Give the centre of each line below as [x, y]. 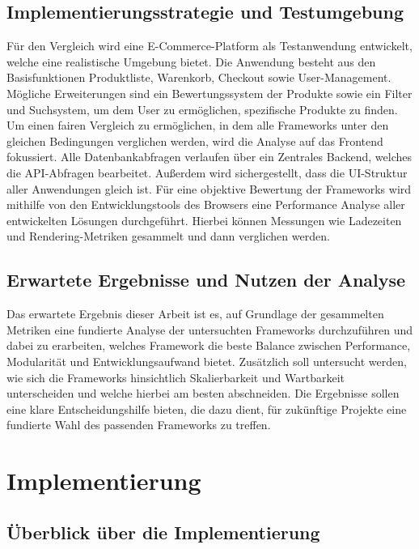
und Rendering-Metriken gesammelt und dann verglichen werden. [168, 236]
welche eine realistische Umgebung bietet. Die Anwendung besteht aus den [191, 61]
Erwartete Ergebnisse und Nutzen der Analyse [206, 280]
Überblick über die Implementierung [163, 532]
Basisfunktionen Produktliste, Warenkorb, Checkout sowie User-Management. [199, 77]
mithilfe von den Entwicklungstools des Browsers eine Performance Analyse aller [206, 204]
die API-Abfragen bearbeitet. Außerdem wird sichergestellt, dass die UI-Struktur [207, 172]
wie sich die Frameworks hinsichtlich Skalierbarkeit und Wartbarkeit [176, 377]
